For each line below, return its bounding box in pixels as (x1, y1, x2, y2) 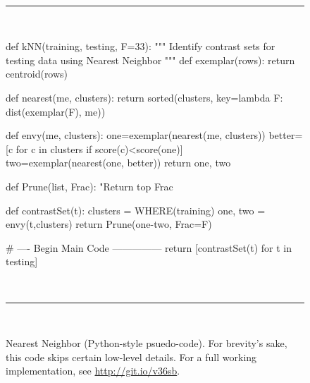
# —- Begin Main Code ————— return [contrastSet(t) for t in (6, 240, 292, 255)
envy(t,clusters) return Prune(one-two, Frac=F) (6, 217, 212, 231)
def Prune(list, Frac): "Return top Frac (6, 178, 173, 193)
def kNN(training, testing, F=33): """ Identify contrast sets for (6, 39, 275, 54)
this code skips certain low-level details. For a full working (6, 349, 257, 364)
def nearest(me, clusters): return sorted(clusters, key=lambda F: (6, 90, 283, 104)
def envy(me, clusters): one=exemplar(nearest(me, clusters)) (6, 128, 266, 142)
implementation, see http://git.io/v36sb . (6, 363, 180, 378)
